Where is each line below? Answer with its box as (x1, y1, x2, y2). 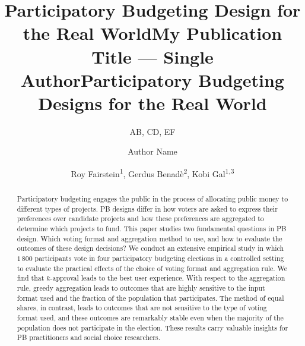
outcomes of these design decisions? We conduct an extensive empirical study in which (17, 243, 284, 253)
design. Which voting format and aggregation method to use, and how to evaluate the (17, 233, 282, 243)
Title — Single (91, 44, 214, 68)
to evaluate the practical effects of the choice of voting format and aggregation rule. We (17, 263, 288, 273)
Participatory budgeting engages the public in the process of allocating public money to (17, 194, 288, 204)
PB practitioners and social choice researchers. (17, 332, 160, 342)
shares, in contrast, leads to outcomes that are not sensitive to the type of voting (17, 303, 267, 313)
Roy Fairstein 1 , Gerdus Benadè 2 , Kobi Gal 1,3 (71, 166, 234, 180)
